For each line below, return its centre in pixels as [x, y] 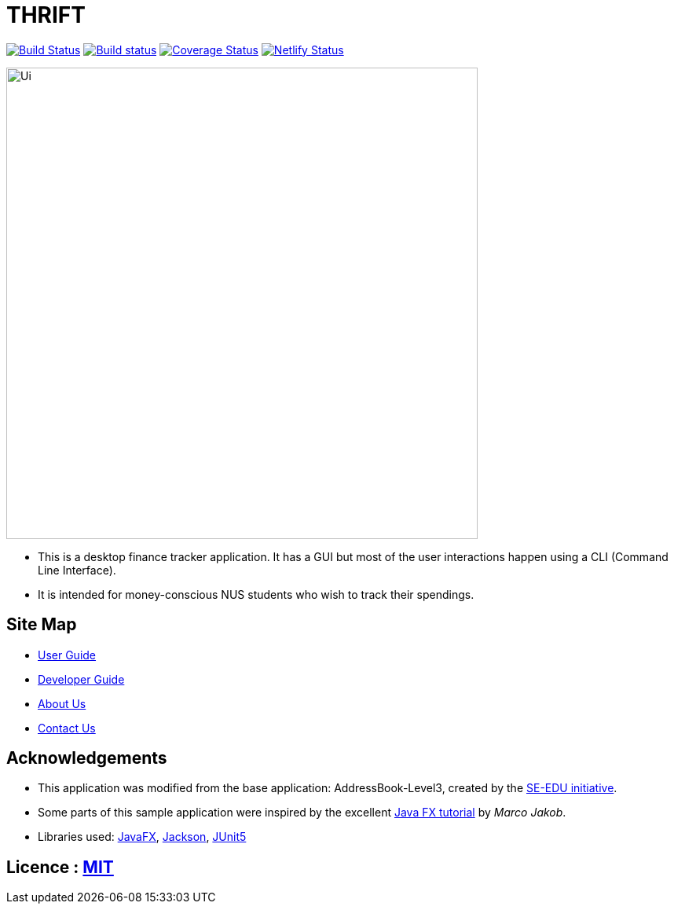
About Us [62, 703]
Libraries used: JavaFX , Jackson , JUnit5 [142, 837]
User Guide [67, 655]
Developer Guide [81, 679]
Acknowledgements [87, 758]
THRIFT [46, 15]
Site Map [42, 625]
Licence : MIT [60, 867]
